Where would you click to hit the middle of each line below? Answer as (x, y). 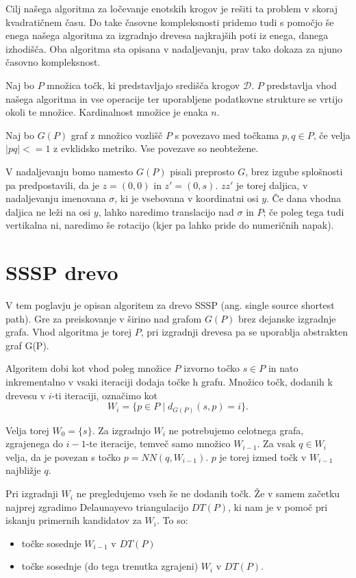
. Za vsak (276, 443)
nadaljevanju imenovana (56, 198)
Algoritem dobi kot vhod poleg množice (88, 368)
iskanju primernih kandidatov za (74, 520)
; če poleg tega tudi (304, 211)
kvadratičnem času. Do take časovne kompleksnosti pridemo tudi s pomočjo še (170, 22)
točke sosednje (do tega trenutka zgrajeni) (110, 566)
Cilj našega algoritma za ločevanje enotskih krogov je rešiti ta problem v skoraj (172, 8)
